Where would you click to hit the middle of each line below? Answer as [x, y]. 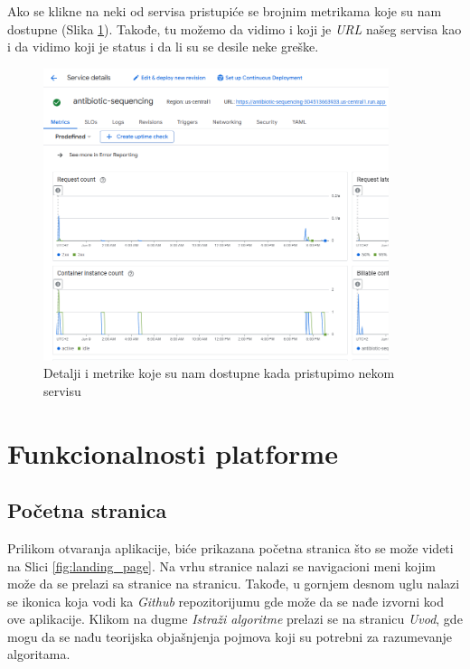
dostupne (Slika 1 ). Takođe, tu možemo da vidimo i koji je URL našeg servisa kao [235, 28]
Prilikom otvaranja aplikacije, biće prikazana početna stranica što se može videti [230, 547]
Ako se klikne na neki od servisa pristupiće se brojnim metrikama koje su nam [225, 11]
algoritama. [39, 654]
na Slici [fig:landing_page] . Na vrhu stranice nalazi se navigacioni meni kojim [221, 565]
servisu [62, 390]
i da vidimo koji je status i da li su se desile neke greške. [163, 47]
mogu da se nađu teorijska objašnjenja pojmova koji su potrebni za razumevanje [230, 636]
